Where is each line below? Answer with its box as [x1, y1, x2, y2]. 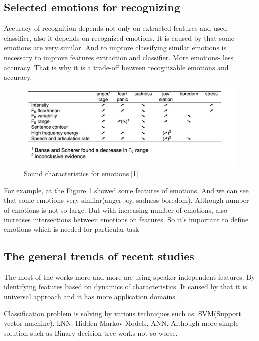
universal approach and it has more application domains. [4, 291, 177, 301]
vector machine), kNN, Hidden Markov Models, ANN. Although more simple [4, 318, 239, 328]
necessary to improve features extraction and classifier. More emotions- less [4, 52, 234, 62]
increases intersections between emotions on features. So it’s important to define [4, 214, 249, 225]
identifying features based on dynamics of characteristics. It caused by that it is [4, 281, 247, 292]
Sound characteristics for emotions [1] [24, 168, 138, 178]
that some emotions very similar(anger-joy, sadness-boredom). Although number [4, 195, 249, 205]
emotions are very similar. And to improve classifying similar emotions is [4, 42, 226, 53]
